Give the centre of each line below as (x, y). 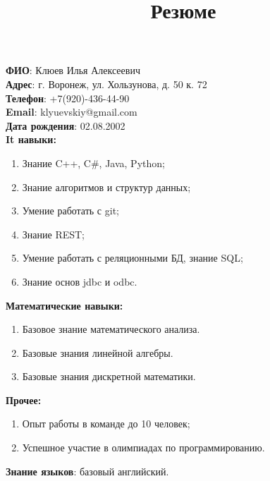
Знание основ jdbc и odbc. (80, 281)
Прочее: (24, 400)
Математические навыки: (65, 305)
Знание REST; (53, 234)
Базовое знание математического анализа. (111, 329)
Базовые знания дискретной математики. (109, 376)
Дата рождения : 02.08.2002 (66, 125)
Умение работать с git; (70, 211)
